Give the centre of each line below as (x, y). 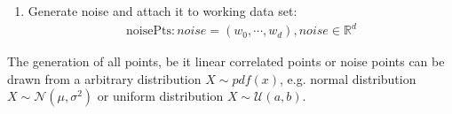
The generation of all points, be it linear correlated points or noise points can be (226, 61)
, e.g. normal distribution (348, 78)
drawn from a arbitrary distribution (104, 78)
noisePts (149, 31)
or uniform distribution (160, 96)
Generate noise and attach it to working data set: (163, 11)
